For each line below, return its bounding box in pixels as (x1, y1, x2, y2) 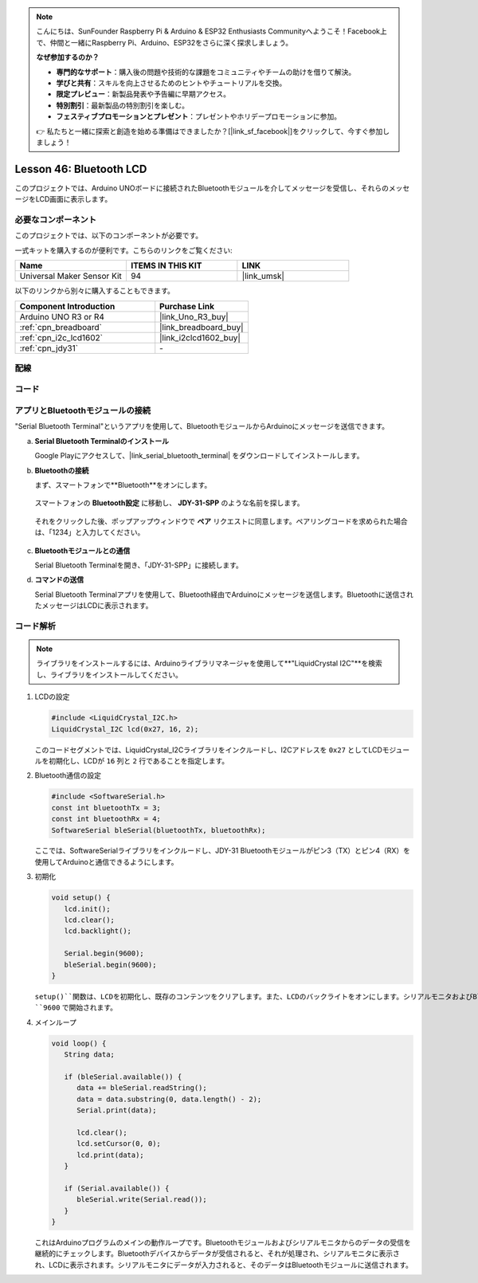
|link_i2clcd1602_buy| (159, 332, 241, 343)
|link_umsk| (241, 271, 284, 282)
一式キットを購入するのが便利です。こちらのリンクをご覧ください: (14, 245, 233, 255)
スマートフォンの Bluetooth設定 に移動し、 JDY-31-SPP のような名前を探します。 (34, 498, 304, 508)
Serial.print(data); (76, 1106, 157, 1115)
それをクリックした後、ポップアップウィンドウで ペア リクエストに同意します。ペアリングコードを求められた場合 (34, 516, 408, 526)
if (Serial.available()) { (64, 1183, 170, 1193)
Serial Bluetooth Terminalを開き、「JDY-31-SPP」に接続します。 (34, 560, 243, 570)
